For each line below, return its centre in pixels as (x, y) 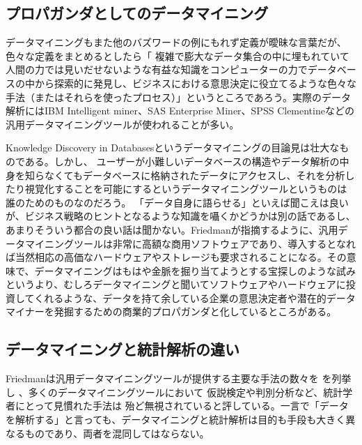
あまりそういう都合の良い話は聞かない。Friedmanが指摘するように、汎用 (172, 229)
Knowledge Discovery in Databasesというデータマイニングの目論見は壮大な (173, 148)
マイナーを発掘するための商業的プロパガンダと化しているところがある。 (171, 311)
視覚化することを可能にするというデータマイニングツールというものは (186, 189)
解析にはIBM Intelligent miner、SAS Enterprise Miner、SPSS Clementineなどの (180, 111)
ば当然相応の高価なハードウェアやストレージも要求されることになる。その (176, 257)
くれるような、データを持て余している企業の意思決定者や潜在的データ (195, 297)
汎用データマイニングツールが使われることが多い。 (123, 124)
